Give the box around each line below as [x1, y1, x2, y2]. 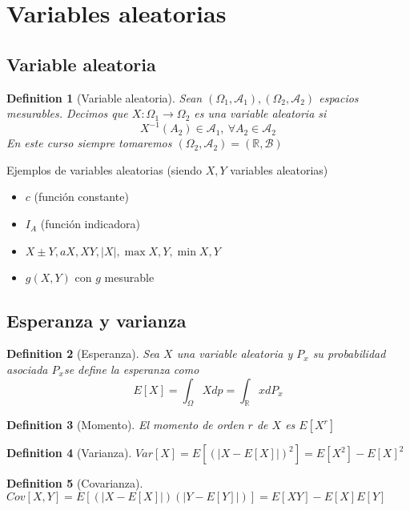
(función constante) [34, 188, 129, 205]
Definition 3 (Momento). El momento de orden [6, 416, 244, 433]
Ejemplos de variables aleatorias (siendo [6, 161, 203, 178]
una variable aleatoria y [176, 345, 293, 362]
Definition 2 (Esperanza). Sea [6, 345, 160, 362]
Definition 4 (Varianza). [6, 444, 132, 461]
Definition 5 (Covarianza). [6, 475, 143, 492]
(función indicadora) [40, 215, 140, 232]
